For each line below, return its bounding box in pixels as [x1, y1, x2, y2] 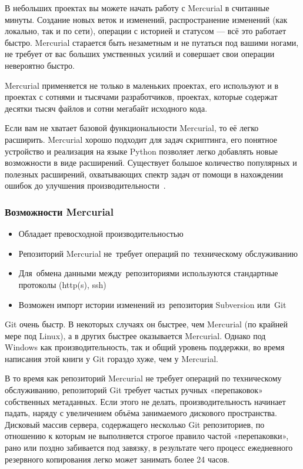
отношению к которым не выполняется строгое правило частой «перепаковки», [5, 430, 289, 442]
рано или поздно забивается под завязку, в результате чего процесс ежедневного [5, 441, 293, 454]
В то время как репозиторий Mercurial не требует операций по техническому [5, 372, 282, 384]
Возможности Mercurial [5, 204, 114, 219]
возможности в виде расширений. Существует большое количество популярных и [5, 156, 297, 169]
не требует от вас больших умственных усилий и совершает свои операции [5, 48, 275, 60]
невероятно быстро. [5, 59, 75, 71]
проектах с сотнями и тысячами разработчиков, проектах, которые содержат [5, 91, 278, 103]
